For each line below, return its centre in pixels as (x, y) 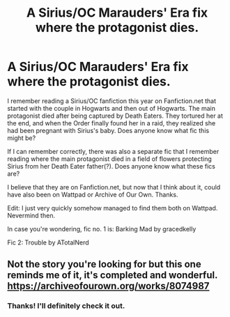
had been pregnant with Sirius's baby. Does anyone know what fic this (108, 130)
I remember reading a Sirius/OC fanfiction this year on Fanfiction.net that (112, 101)
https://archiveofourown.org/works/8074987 (108, 286)
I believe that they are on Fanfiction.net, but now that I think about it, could (114, 187)
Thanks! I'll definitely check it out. (66, 306)
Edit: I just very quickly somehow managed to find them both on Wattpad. (113, 208)
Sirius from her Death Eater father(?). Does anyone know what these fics (112, 166)
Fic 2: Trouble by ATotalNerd (48, 242)
